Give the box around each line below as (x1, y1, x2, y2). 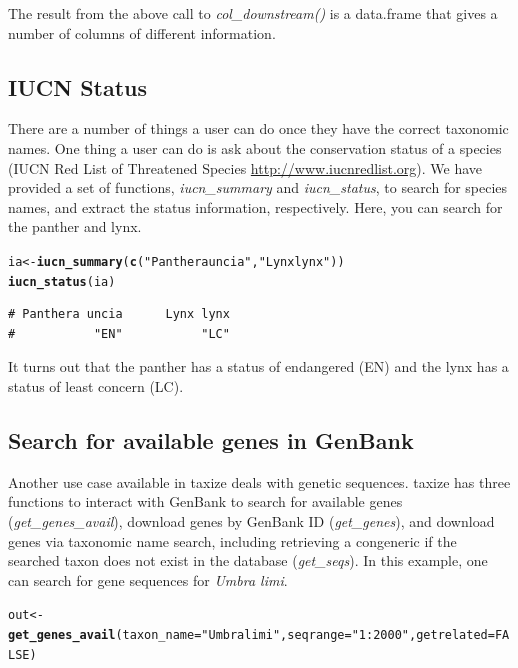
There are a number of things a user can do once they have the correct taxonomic (8, 118, 509, 139)
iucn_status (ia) (8, 274, 116, 289)
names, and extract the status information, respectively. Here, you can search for (8, 196, 503, 217)
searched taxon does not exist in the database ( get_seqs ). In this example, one (8, 550, 488, 571)
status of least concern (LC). (8, 376, 184, 397)
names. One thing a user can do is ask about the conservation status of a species (8, 137, 502, 158)
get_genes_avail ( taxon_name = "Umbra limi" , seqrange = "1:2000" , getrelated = (8, 628, 495, 643)
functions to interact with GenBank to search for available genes (8, 491, 403, 512)
